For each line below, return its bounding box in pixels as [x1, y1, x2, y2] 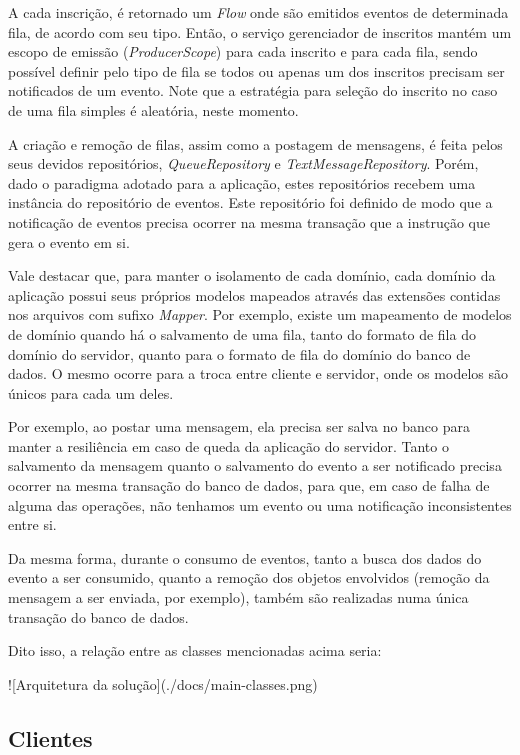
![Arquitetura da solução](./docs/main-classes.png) [8, 673, 318, 694]
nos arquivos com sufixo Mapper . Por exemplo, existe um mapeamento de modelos [8, 304, 512, 325]
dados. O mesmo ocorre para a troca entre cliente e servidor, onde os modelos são [8, 363, 508, 384]
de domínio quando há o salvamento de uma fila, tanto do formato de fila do [8, 323, 476, 344]
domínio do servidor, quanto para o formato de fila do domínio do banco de [8, 343, 471, 364]
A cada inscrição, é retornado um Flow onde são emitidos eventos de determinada [8, 2, 509, 22]
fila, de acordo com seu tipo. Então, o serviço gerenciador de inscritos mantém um [8, 21, 512, 42]
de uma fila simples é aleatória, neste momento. [8, 99, 299, 120]
